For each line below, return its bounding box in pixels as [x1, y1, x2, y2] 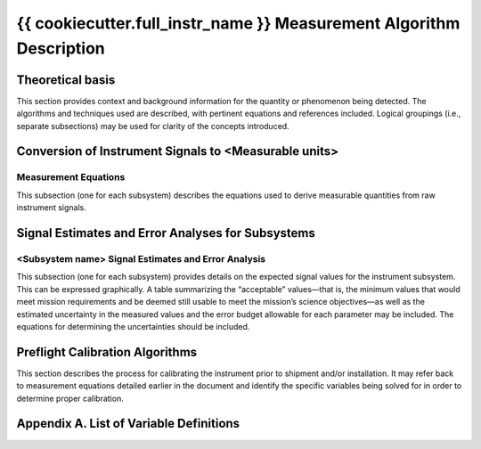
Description [16, 38, 106, 58]
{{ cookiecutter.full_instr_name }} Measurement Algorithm [16, 13, 461, 33]
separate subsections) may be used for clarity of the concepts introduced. [16, 120, 289, 131]
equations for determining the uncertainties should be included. [16, 321, 250, 331]
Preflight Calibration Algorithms [16, 344, 198, 360]
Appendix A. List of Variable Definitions [16, 416, 240, 431]
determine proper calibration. [16, 393, 124, 404]
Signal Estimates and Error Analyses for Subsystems [16, 225, 315, 241]
